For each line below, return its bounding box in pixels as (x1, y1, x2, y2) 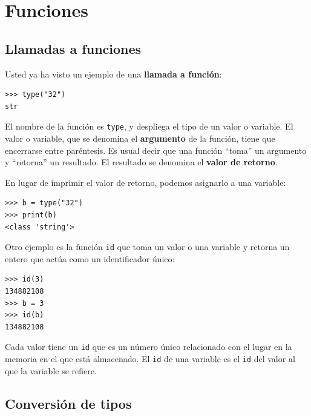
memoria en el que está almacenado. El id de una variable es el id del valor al (5, 352, 295, 365)
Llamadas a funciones (5, 39, 142, 58)
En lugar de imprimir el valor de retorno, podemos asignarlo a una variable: (5, 176, 286, 188)
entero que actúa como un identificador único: (5, 252, 175, 265)
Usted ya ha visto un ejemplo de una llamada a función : (5, 67, 222, 80)
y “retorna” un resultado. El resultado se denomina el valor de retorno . (5, 156, 278, 168)
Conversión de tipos (5, 394, 132, 412)
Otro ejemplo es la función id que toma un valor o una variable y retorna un (5, 240, 290, 253)
